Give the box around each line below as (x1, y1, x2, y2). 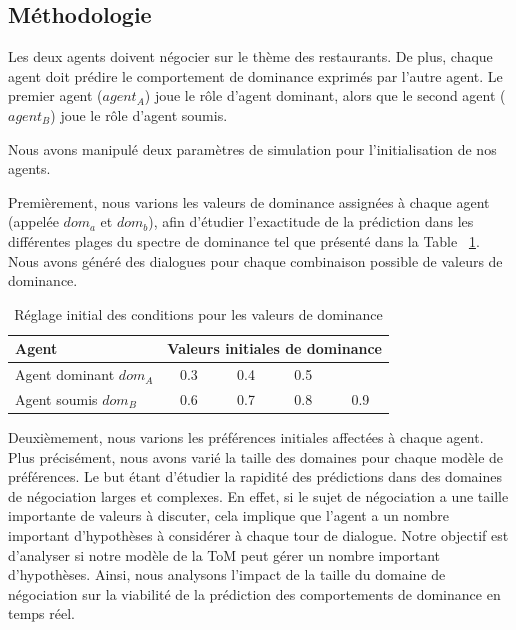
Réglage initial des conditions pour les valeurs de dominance (14, 303, 383, 324)
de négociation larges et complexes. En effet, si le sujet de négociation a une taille (8, 485, 509, 506)
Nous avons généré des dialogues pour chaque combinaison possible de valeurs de (8, 250, 503, 271)
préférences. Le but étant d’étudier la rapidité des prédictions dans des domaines (8, 466, 502, 487)
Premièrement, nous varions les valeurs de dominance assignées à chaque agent (8, 191, 490, 212)
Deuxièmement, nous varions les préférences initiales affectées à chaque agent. (8, 427, 484, 448)
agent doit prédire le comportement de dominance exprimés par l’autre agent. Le (8, 65, 503, 86)
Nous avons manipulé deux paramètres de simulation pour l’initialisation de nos (8, 138, 497, 159)
